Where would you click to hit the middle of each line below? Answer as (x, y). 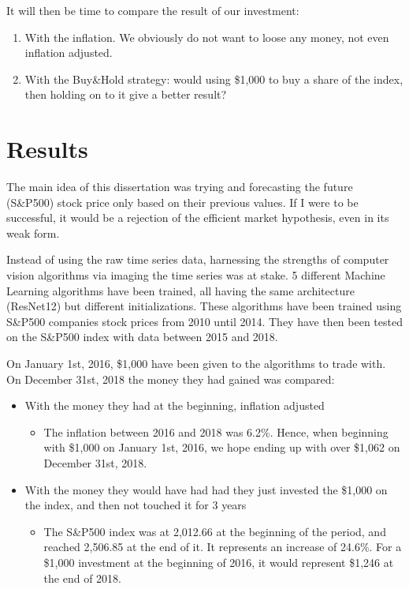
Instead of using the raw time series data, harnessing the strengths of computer (198, 259)
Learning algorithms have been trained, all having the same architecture (180, 290)
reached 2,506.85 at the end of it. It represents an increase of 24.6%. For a (223, 547)
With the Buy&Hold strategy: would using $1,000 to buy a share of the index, (214, 79)
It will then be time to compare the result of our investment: (153, 10)
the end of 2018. (82, 578)
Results (47, 149)
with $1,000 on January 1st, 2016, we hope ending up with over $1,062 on (222, 447)
